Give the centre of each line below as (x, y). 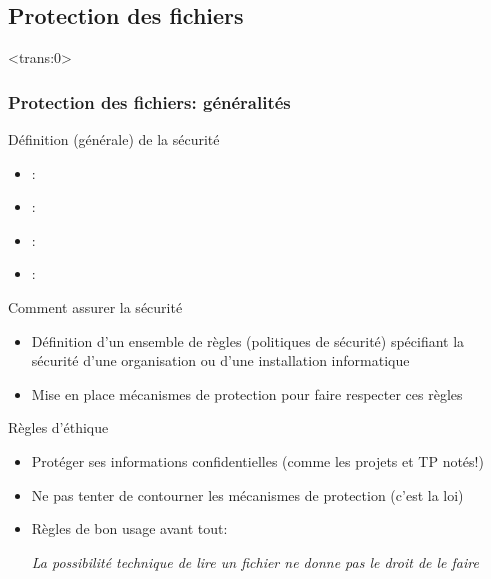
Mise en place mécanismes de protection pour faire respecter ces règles (247, 393)
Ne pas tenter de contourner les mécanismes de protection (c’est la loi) (247, 494)
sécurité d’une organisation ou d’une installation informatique (220, 360)
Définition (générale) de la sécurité (114, 139)
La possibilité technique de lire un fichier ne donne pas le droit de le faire (255, 561)
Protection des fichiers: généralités (149, 101)
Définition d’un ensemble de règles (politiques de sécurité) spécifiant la (248, 340)
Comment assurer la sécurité (95, 306)
